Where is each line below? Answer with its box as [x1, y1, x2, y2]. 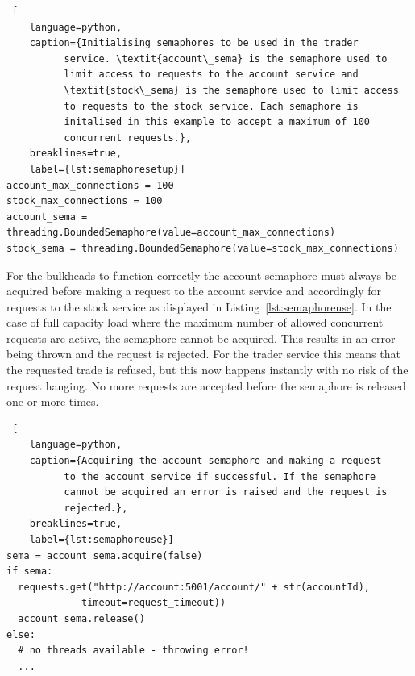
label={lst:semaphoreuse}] [29, 534, 174, 545]
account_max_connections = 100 [6, 179, 174, 191]
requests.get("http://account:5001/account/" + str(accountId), [18, 581, 371, 593]
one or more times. [6, 393, 99, 410]
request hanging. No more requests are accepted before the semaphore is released [6, 377, 406, 394]
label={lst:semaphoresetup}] [29, 163, 185, 175]
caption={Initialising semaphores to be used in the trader [29, 37, 359, 49]
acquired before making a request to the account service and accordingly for [6, 282, 382, 299]
